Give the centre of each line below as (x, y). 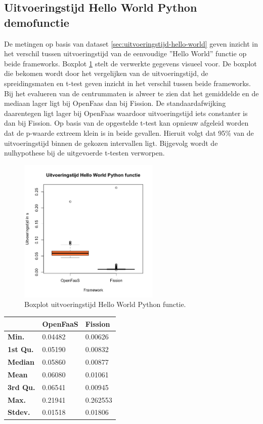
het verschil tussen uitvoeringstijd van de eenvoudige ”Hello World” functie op (125, 53)
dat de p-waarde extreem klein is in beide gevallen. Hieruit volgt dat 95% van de (129, 132)
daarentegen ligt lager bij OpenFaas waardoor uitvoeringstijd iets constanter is (126, 113)
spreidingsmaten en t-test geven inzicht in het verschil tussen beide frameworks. (127, 83)
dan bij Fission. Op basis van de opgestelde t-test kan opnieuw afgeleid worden (126, 123)
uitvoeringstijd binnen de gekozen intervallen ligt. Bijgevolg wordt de (111, 143)
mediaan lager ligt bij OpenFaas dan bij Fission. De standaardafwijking (115, 103)
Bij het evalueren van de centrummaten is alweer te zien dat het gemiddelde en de (131, 93)
